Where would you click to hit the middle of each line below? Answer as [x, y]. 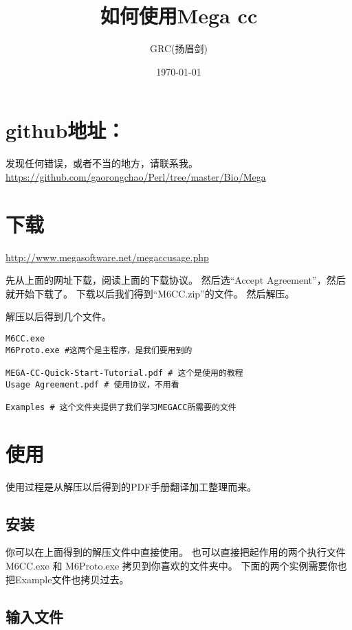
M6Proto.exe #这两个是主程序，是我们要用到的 [99, 350]
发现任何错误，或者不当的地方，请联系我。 [102, 163]
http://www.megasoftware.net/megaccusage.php [107, 257]
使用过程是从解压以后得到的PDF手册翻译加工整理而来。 [131, 486]
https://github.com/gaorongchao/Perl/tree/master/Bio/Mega [136, 176]
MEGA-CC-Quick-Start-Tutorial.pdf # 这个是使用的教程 [124, 373]
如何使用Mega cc [179, 15]
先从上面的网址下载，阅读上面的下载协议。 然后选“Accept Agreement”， [166, 280]
